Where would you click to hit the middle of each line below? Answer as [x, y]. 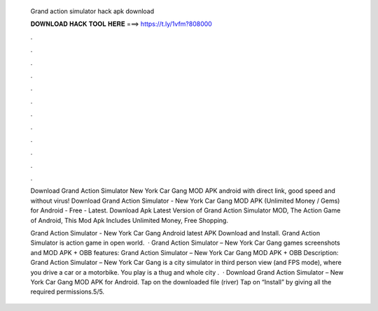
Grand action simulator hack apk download [92, 11]
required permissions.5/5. [68, 292]
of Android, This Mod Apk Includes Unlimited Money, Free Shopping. [129, 220]
